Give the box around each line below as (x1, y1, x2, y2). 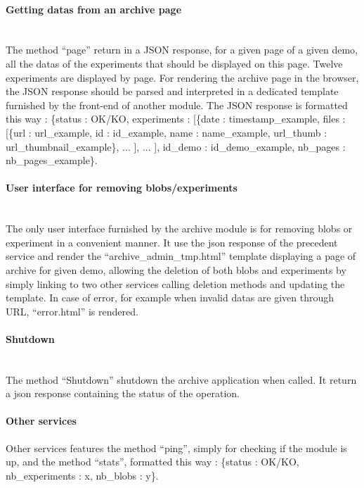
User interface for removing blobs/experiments (6, 180, 238, 195)
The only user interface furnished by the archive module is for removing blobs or (6, 221, 353, 236)
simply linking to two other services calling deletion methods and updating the (6, 276, 345, 291)
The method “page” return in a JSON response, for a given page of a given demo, (6, 42, 358, 57)
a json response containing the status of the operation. (6, 386, 240, 401)
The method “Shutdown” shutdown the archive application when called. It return (6, 372, 357, 387)
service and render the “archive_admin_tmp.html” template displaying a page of (6, 249, 356, 263)
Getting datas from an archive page (6, 1, 182, 16)
